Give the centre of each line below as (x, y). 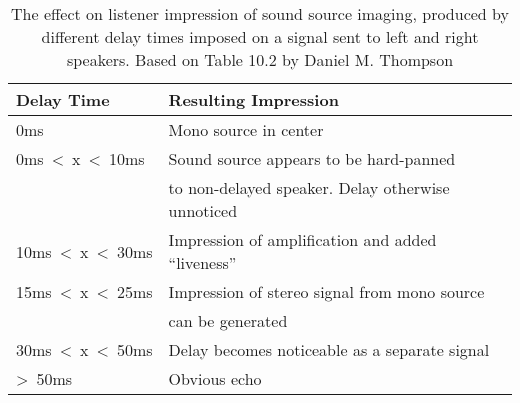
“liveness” (202, 262)
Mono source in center (246, 129)
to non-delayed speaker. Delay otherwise (309, 187)
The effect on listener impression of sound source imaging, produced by (260, 13)
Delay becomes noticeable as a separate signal (329, 349)
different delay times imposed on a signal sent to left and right (260, 36)
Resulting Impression (253, 99)
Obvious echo (215, 378)
